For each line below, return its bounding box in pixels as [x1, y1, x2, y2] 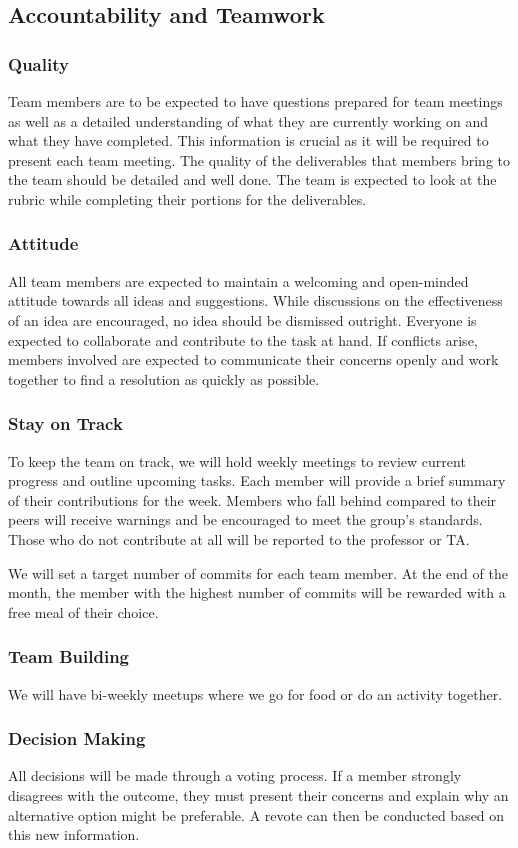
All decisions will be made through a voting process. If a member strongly [8, 765, 462, 786]
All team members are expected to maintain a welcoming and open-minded [8, 270, 469, 291]
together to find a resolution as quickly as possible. [8, 368, 320, 389]
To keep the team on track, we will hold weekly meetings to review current [8, 450, 466, 471]
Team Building [8, 644, 130, 669]
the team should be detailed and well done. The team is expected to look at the [8, 169, 497, 190]
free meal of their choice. [8, 601, 159, 622]
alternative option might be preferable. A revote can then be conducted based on [8, 804, 505, 825]
